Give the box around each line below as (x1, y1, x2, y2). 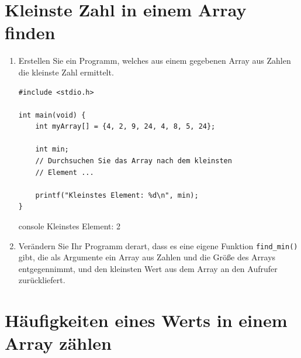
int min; (35, 145, 69, 154)
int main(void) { (18, 111, 86, 119)
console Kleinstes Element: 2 (18, 220, 121, 232)
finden (5, 20, 56, 44)
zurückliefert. (18, 274, 65, 286)
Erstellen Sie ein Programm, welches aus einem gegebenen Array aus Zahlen (18, 54, 291, 67)
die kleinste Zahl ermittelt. (18, 66, 114, 78)
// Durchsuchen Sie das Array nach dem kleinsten (35, 157, 232, 166)
